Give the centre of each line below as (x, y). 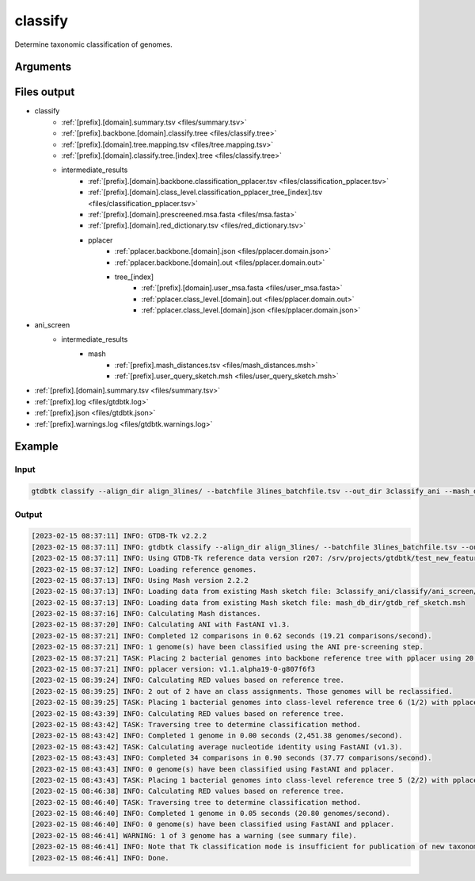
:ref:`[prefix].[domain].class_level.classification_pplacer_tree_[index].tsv (205, 192)
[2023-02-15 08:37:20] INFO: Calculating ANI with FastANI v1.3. (161, 625)
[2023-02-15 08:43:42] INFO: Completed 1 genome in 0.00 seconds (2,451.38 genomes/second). (217, 736)
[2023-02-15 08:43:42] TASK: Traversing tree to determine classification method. (196, 724)
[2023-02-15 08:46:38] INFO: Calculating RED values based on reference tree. (188, 791)
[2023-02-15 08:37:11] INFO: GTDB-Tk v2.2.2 (119, 536)
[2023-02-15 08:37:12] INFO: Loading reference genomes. (144, 569)
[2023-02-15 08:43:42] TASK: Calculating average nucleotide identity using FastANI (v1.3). (217, 747)
